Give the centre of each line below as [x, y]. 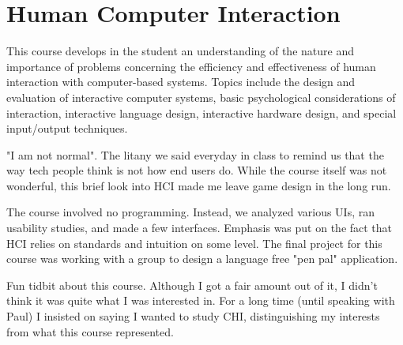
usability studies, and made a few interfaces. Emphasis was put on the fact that [200, 228]
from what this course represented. [90, 331]
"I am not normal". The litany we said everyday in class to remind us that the [195, 154]
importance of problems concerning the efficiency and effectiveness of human [191, 66]
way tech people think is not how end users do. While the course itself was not [197, 170]
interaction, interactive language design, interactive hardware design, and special [201, 112]
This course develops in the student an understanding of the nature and [180, 51]
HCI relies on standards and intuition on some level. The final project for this [194, 243]
